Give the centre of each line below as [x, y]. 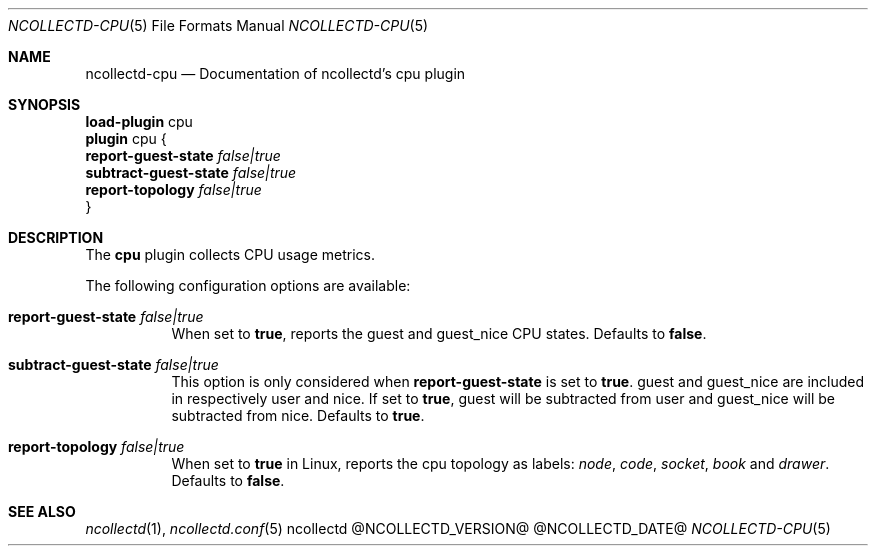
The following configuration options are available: [248, 285]
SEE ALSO [42, 511]
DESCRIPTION [56, 237]
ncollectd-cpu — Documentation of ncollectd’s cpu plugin [275, 73]
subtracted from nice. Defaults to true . [298, 415]
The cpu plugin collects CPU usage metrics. [230, 254]
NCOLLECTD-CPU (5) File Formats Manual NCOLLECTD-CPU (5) [218, 25]
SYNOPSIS [44, 104]
